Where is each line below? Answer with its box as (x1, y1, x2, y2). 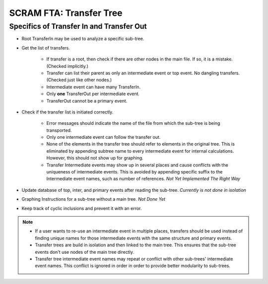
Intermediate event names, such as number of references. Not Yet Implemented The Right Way (46, 176, 241, 182)
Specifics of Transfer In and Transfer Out (9, 22, 147, 31)
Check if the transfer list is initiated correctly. (21, 109, 114, 115)
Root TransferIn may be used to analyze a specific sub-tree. (21, 36, 144, 42)
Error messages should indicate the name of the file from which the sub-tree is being (46, 120, 220, 126)
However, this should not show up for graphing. (46, 155, 143, 161)
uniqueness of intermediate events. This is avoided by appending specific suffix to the (46, 169, 223, 175)
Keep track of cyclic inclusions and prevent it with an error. (21, 205, 142, 211)
